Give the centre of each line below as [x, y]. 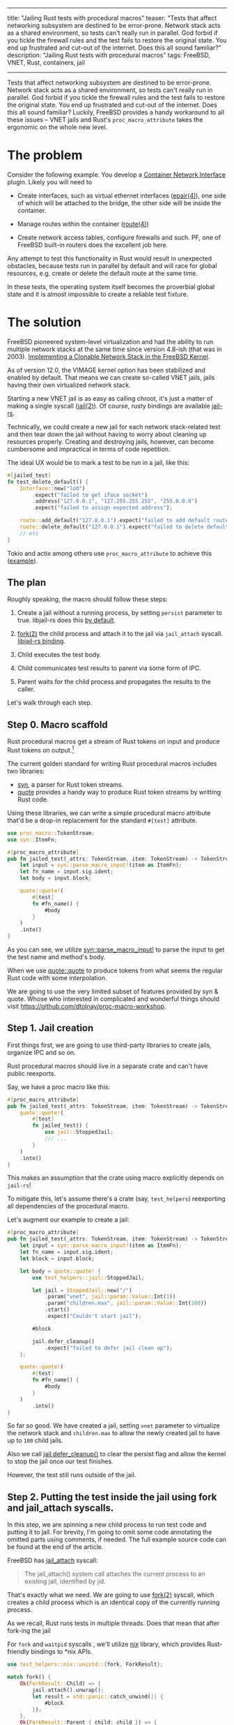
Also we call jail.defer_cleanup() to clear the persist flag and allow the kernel [117, 1454]
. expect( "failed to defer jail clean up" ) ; [108, 1348]
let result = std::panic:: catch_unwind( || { [98, 1696]
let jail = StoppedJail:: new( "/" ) [82, 1290]
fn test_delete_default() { [48, 482]
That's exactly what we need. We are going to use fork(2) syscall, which [111, 1595]
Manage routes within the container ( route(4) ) [83, 223]
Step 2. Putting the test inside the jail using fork [112, 1497]
